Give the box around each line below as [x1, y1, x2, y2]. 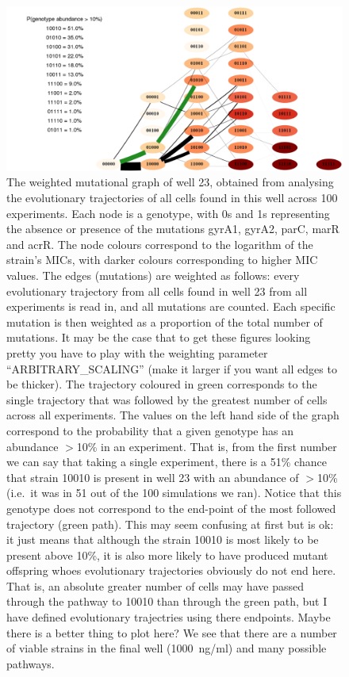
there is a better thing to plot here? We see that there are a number [6, 624, 337, 641]
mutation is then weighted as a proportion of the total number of [6, 313, 323, 330]
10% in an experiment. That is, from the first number [76, 438, 337, 454]
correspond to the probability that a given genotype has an [6, 422, 293, 438]
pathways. [6, 655, 55, 671]
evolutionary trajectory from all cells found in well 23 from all [6, 282, 308, 299]
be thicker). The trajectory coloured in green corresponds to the [6, 376, 317, 392]
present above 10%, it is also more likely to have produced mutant [6, 546, 328, 563]
